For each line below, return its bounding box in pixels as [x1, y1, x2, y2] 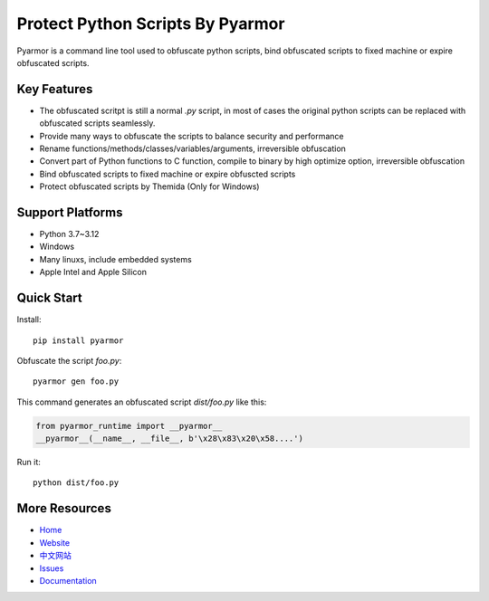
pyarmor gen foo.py [33, 377, 120, 386]
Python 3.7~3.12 [39, 229, 100, 240]
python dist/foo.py [33, 478, 120, 488]
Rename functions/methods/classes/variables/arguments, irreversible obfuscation [39, 143, 346, 154]
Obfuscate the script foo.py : [16, 355, 122, 366]
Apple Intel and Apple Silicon [39, 267, 148, 278]
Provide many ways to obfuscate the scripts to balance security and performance [39, 130, 344, 141]
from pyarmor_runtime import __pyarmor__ [35, 421, 223, 431]
